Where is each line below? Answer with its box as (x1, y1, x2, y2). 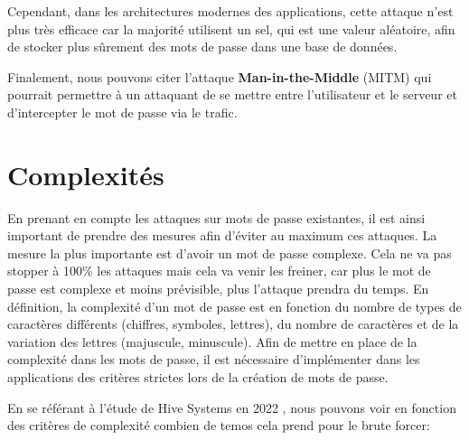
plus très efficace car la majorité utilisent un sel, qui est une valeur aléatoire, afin (7, 19, 455, 38)
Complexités (7, 155, 164, 192)
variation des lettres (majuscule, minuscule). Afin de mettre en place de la (7, 332, 417, 351)
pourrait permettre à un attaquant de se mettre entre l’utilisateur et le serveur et (7, 85, 457, 104)
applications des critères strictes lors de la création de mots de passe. (7, 368, 389, 387)
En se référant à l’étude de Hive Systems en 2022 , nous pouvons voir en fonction (7, 398, 456, 417)
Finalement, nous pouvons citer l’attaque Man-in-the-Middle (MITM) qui (7, 67, 432, 86)
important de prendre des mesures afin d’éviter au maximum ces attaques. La (7, 226, 437, 245)
